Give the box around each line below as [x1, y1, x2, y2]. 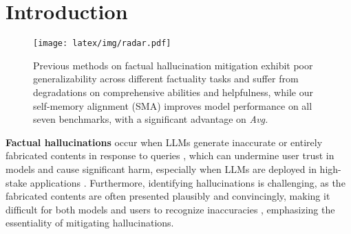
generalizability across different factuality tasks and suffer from [33, 71, 299, 86]
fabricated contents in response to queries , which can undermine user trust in [6, 148, 334, 163]
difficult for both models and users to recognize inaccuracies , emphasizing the [6, 202, 335, 216]
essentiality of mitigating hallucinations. [6, 215, 174, 230]
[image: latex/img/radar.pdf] [33, 38, 171, 49]
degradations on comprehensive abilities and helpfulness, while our [33, 84, 313, 99]
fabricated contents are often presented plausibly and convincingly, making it [6, 189, 330, 203]
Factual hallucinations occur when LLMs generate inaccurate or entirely [6, 134, 323, 149]
